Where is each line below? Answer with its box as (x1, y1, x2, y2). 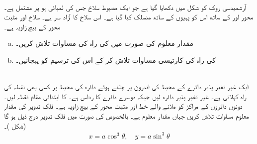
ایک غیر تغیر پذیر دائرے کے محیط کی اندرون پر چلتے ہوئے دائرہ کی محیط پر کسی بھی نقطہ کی (4, 81, 249, 92)
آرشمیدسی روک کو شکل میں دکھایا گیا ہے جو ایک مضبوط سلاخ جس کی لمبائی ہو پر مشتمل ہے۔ (4, 1, 247, 12)
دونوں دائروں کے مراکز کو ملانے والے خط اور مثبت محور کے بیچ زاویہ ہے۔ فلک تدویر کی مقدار (4, 101, 243, 111)
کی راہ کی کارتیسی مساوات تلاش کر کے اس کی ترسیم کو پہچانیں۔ (15, 54, 216, 65)
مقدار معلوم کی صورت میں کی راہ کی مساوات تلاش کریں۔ (15, 38, 193, 48)
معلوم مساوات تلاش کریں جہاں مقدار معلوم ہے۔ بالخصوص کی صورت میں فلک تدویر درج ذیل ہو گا (4, 110, 249, 121)
